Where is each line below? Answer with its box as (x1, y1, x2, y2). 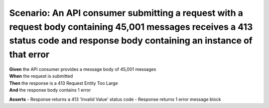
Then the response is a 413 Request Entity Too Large (9, 80, 118, 86)
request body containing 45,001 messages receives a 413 (9, 21, 253, 32)
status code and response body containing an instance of (9, 35, 253, 47)
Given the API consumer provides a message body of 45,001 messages (9, 66, 156, 72)
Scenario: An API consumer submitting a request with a (9, 7, 244, 18)
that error (9, 49, 50, 60)
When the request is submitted (9, 73, 73, 79)
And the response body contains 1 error (9, 87, 91, 93)
